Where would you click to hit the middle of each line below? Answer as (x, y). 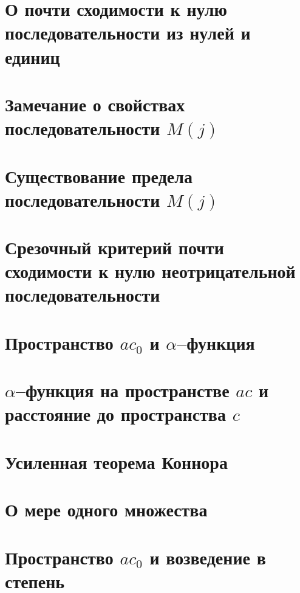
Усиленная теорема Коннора (116, 461)
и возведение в (208, 557)
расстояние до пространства (115, 414)
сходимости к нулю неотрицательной (150, 271)
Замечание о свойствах (95, 104)
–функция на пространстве (122, 390)
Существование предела (99, 175)
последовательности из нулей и (128, 33)
